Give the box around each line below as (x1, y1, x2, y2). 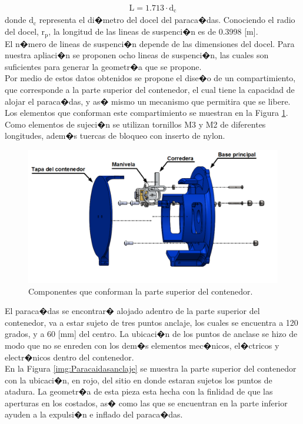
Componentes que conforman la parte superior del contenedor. (28, 285, 253, 297)
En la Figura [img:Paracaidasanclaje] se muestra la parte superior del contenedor (5, 362, 297, 375)
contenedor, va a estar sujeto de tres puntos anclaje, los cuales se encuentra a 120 (5, 316, 298, 328)
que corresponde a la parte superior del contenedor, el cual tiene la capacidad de (5, 83, 295, 95)
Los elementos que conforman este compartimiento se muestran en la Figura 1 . (5, 106, 288, 119)
